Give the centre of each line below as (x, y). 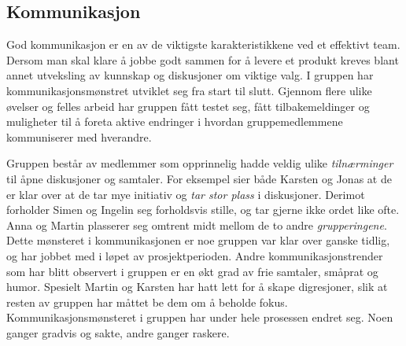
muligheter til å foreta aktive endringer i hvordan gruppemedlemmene (175, 121)
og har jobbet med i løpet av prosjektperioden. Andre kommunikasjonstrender (195, 255)
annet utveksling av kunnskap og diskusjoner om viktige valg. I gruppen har (190, 75)
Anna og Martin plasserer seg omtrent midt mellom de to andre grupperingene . (197, 225)
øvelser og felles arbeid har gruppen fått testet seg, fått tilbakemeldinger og (188, 106)
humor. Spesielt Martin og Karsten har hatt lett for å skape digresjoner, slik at (197, 287)
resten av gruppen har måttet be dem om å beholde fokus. (147, 302)
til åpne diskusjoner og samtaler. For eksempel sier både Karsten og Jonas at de (199, 178)
